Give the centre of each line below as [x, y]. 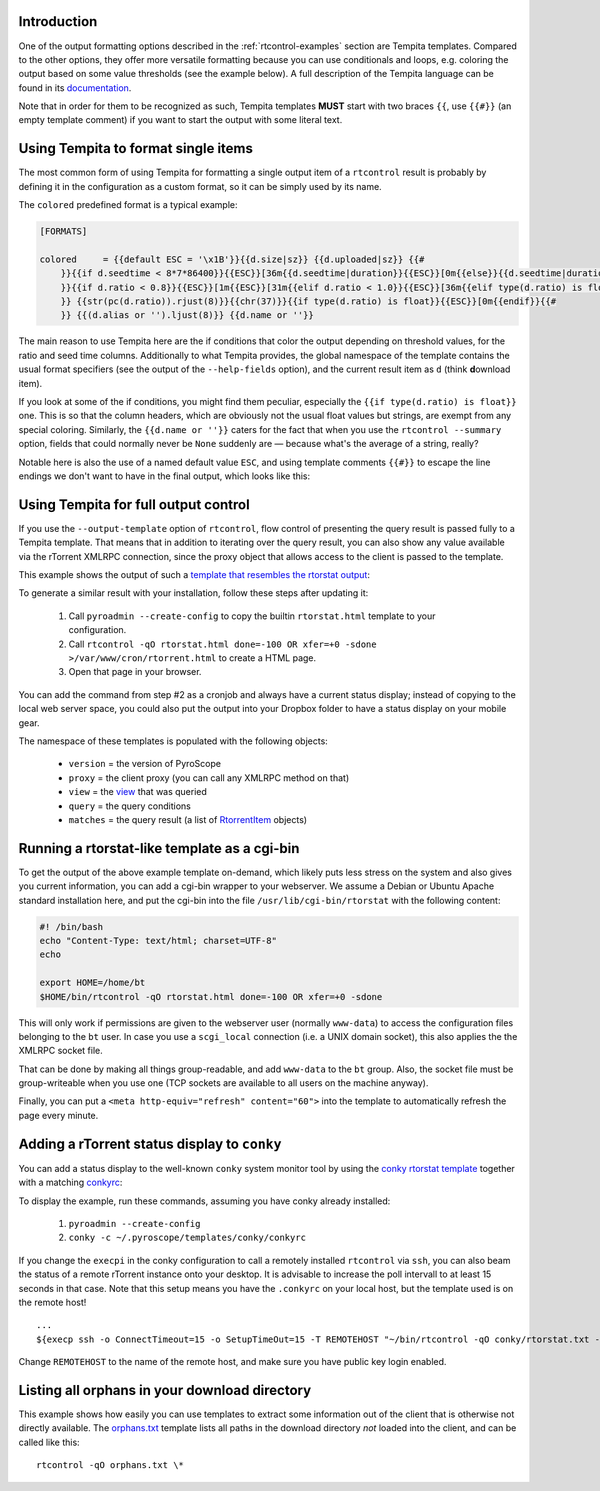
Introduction [58, 21]
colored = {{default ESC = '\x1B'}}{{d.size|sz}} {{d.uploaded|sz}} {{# [232, 259]
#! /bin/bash [71, 926]
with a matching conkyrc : [70, 1182]
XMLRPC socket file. [61, 1051]
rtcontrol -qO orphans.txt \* [110, 1465]
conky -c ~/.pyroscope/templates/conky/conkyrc [187, 1238]
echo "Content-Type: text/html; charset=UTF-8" [158, 940]
